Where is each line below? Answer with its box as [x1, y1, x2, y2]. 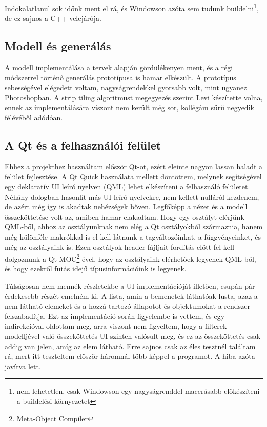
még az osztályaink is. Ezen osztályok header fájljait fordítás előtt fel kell [5, 241, 234, 252]
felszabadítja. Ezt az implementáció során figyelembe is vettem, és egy [5, 310, 225, 321]
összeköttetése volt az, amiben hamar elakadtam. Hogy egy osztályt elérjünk [5, 211, 244, 222]
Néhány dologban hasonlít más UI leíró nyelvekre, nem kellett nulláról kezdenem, [5, 191, 259, 202]
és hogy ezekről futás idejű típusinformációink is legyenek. [5, 263, 187, 274]
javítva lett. [5, 360, 41, 371]
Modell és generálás [5, 38, 111, 54]
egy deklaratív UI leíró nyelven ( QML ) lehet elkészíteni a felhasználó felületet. [5, 181, 250, 191]
